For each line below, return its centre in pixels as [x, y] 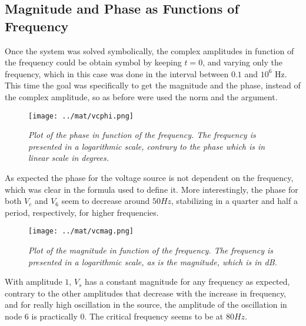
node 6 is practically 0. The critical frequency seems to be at [114, 316]
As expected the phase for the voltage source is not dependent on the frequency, [149, 177]
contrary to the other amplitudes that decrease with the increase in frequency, [146, 293]
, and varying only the [242, 62]
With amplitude [34, 281]
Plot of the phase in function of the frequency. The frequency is [142, 135]
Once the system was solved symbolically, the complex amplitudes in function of [149, 50]
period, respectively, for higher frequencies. [82, 212]
